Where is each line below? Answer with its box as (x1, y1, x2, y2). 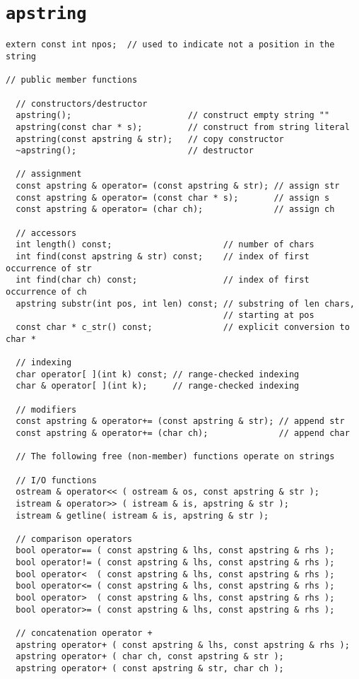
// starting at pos (223, 310, 314, 321)
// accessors (16, 228, 77, 238)
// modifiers (16, 404, 77, 415)
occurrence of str (6, 263, 92, 273)
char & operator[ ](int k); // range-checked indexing (16, 381, 300, 391)
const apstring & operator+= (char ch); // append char (16, 427, 350, 438)
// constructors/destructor (16, 98, 148, 109)
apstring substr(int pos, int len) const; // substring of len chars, (16, 298, 355, 309)
